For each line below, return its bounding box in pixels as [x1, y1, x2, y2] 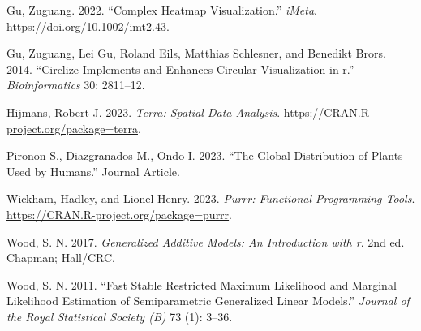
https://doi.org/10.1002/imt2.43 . [6, 17, 170, 34]
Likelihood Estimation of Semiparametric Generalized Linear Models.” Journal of [6, 292, 410, 309]
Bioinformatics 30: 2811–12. [6, 76, 145, 93]
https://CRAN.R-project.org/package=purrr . [6, 205, 232, 222]
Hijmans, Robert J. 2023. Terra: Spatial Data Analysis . [6, 103, 281, 120]
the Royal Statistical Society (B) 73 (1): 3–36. [6, 307, 233, 325]
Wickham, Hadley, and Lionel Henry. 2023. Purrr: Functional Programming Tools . [6, 190, 415, 207]
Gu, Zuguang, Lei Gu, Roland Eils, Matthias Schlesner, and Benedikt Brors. [6, 45, 386, 62]
